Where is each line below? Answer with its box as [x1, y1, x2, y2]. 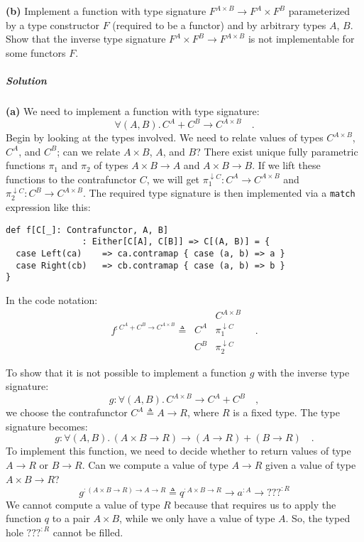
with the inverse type [258, 364, 350, 379]
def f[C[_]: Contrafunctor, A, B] [6, 224, 169, 235]
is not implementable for [248, 31, 355, 46]
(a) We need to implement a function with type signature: [6, 103, 260, 118]
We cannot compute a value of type [6, 497, 160, 511]
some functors [6, 45, 66, 60]
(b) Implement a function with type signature [6, 4, 206, 18]
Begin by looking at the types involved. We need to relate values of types [6, 130, 324, 145]
